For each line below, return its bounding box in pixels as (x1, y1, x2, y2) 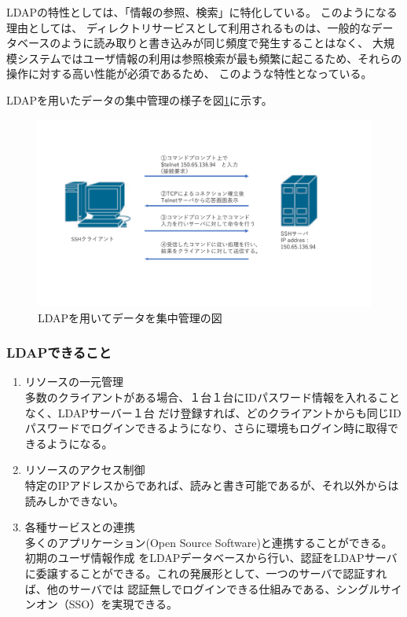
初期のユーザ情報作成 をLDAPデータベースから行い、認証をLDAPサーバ (24, 549, 398, 566)
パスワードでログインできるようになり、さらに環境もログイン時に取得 (24, 420, 387, 436)
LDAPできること (6, 343, 112, 362)
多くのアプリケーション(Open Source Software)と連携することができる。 (24, 534, 393, 550)
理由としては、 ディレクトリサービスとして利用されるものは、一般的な (6, 19, 372, 35)
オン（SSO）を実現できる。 (35, 596, 178, 612)
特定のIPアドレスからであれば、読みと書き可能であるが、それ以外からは (24, 477, 399, 494)
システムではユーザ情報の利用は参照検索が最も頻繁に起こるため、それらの (16, 50, 402, 66)
